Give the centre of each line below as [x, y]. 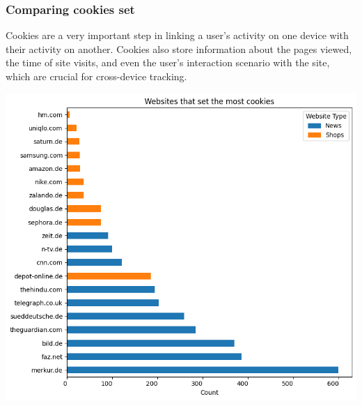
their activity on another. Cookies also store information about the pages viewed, [179, 48]
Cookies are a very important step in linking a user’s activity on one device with [177, 35]
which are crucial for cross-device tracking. [96, 76]
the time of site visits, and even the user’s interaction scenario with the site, [168, 62]
